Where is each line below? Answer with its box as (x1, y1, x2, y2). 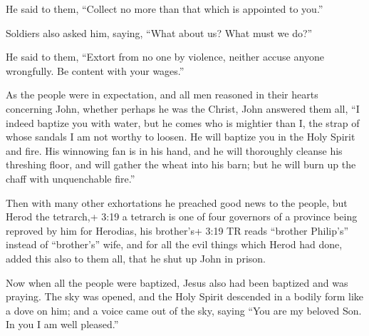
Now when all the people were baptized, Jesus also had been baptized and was (6, 275, 348, 290)
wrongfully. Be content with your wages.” (6, 63, 184, 78)
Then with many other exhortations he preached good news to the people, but (6, 195, 348, 210)
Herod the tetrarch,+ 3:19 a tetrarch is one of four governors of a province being (6, 209, 358, 224)
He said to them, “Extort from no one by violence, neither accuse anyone (6, 49, 324, 64)
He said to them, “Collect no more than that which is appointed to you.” (6, 1, 323, 16)
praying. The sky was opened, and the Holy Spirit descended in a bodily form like (6, 289, 364, 304)
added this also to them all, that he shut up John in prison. (6, 250, 266, 265)
